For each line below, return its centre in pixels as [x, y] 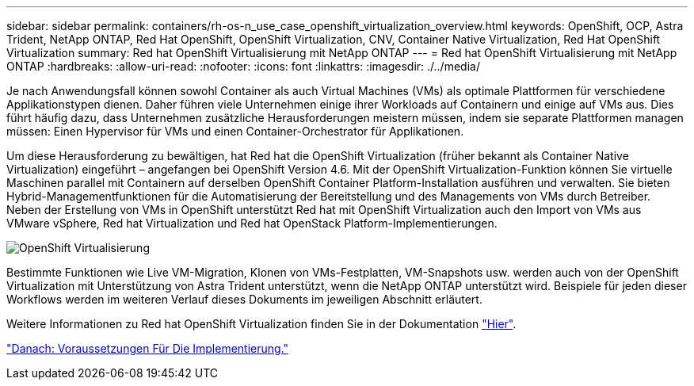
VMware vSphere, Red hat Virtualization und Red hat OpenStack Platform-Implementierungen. [252, 223]
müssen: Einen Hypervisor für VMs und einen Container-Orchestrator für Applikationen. [235, 131]
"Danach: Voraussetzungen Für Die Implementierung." [148, 348]
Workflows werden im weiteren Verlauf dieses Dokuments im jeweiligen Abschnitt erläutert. [244, 299]
